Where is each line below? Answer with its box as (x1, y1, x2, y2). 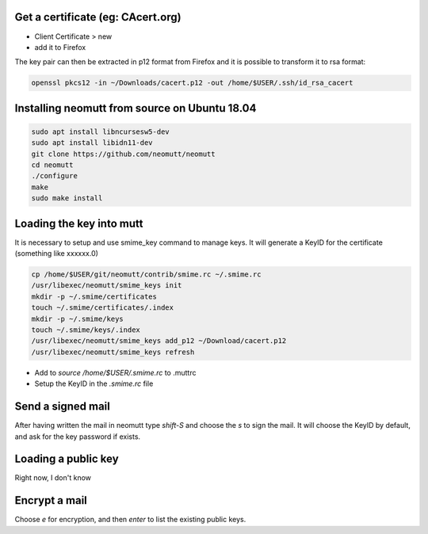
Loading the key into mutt (14, 216, 143, 230)
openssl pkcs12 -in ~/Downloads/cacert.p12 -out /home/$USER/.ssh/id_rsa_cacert (31, 78, 353, 87)
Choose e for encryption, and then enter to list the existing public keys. (14, 515, 246, 524)
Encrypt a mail (14, 494, 87, 507)
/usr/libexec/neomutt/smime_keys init (31, 281, 182, 290)
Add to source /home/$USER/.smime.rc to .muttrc (34, 368, 197, 377)
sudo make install (31, 194, 103, 203)
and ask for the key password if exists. (14, 432, 141, 441)
